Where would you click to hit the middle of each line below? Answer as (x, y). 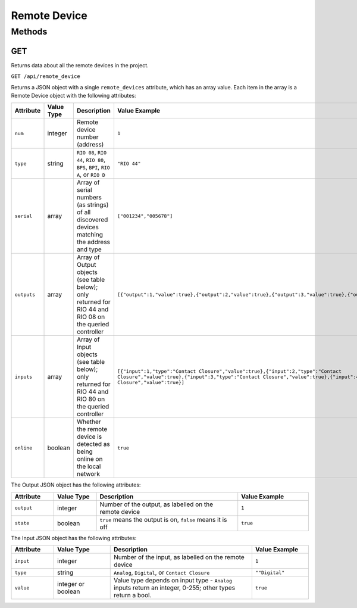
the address (93, 242)
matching (90, 235)
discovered (92, 220)
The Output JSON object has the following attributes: (76, 485)
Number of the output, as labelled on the (156, 504)
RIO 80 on (91, 399)
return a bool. (133, 595)
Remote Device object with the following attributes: (73, 95)
